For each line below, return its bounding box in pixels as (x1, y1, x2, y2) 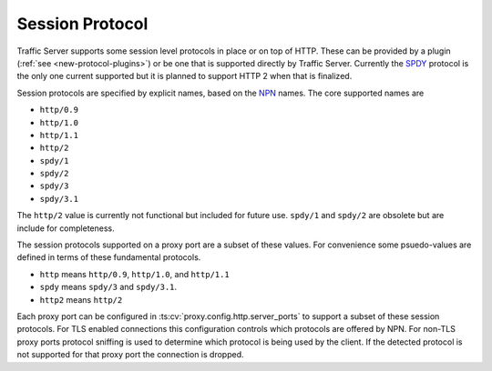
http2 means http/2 (39, 294, 123, 305)
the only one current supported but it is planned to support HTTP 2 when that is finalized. (16, 71, 353, 82)
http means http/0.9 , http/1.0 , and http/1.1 (39, 268, 230, 279)
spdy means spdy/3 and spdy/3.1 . (39, 282, 178, 293)
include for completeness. (16, 223, 116, 234)
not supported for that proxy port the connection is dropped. (16, 349, 244, 360)
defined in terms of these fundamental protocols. (16, 252, 201, 263)
